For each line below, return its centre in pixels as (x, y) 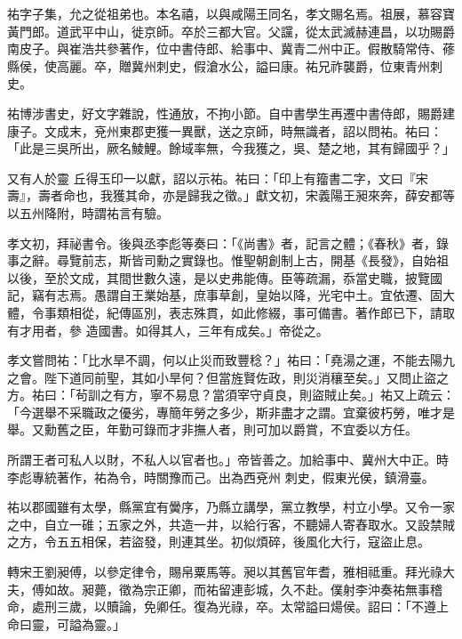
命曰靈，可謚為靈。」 (66, 623)
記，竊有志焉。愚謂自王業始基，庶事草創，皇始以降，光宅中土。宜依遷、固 (225, 295)
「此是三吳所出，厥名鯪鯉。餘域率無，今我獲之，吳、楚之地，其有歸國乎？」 (231, 148)
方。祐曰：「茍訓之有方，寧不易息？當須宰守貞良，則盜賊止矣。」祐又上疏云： (231, 395)
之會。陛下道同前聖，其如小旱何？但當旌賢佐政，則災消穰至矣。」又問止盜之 (228, 377)
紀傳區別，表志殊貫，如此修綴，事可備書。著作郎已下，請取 (280, 312)
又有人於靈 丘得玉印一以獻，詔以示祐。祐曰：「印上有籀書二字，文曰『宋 (218, 178)
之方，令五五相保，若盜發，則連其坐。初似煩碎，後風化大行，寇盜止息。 (219, 542)
